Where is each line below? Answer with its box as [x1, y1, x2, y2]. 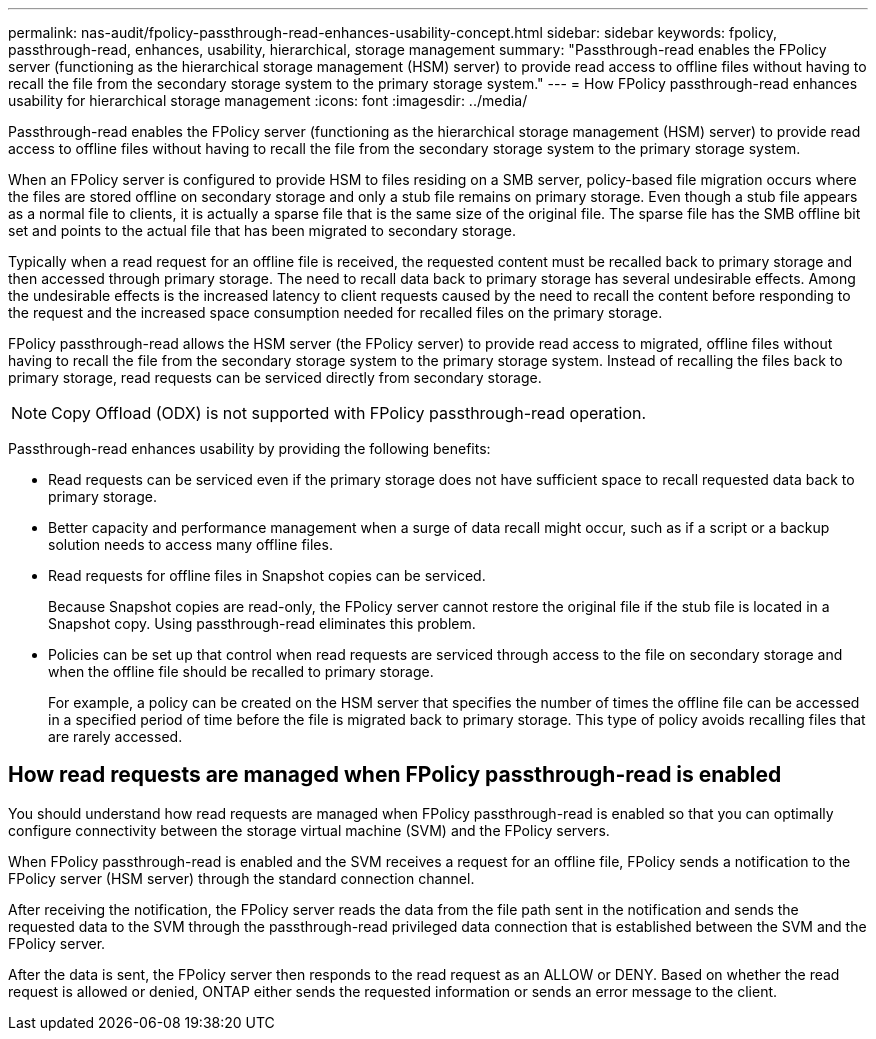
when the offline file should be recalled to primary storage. [48, 663, 434, 680]
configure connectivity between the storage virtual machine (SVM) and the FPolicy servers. [8, 821, 610, 839]
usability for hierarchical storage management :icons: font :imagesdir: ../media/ [8, 92, 528, 109]
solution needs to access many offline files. [48, 536, 333, 553]
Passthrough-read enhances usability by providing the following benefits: [8, 440, 491, 457]
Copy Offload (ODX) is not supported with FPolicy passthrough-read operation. [51, 403, 647, 423]
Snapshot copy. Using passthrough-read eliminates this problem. [48, 615, 476, 632]
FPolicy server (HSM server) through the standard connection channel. [8, 869, 475, 887]
